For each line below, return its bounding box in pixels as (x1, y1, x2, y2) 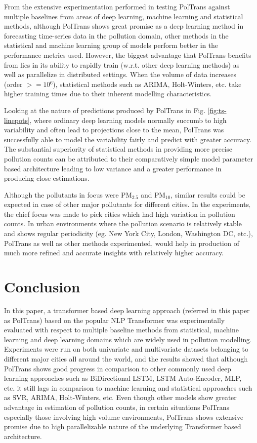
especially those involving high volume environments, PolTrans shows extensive (4, 411, 244, 422)
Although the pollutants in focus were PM (4, 189, 132, 200)
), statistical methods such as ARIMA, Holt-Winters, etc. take (53, 79, 242, 89)
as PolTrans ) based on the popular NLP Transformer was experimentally (4, 315, 225, 325)
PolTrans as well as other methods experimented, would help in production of (4, 238, 239, 248)
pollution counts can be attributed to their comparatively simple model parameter (4, 153, 253, 163)
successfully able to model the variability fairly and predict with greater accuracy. (4, 134, 252, 144)
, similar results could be (171, 189, 245, 200)
